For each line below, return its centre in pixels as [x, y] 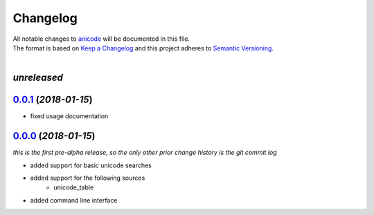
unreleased [38, 78]
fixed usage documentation [69, 116]
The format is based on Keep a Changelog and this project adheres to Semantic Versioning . [143, 48]
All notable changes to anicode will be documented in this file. [101, 39]
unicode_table [74, 187]
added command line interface [74, 200]
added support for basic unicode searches [91, 165]
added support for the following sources [88, 178]
